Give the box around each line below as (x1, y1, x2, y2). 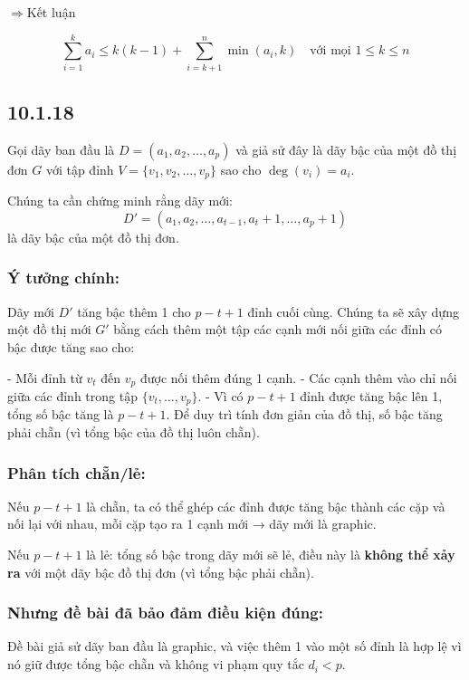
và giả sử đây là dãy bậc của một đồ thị (235, 139, 457, 158)
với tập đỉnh (45, 159, 114, 178)
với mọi (310, 44, 351, 58)
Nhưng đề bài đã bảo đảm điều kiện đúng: (7, 601, 323, 624)
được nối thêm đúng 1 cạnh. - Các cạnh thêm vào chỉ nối (139, 368, 457, 387)
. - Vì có (197, 387, 244, 406)
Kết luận (26, 3, 76, 21)
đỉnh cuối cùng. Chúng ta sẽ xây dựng (247, 302, 459, 321)
